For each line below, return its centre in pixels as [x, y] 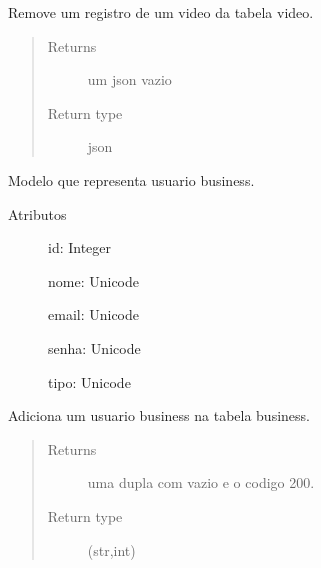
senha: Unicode [94, 347]
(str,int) [111, 549]
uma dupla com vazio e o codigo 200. [201, 482]
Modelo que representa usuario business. [131, 179]
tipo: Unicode [89, 381]
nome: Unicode [93, 280]
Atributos [37, 213]
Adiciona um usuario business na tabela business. [159, 415]
